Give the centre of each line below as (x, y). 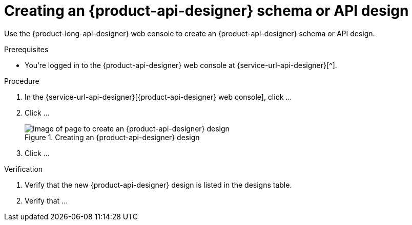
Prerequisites (26, 49)
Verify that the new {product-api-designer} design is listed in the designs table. (158, 185)
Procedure (22, 81)
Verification (24, 169)
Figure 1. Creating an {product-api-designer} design (112, 137)
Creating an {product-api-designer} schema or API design (207, 11)
